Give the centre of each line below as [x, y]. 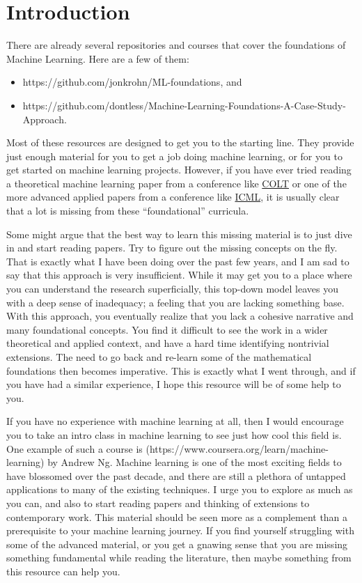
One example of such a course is [74, 448]
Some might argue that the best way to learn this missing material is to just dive [179, 234]
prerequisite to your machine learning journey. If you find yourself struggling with [180, 530]
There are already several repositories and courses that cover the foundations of [176, 45]
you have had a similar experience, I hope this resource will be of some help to [174, 384]
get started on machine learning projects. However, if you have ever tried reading [179, 170]
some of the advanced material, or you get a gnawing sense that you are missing [177, 544]
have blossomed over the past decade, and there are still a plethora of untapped [176, 475]
